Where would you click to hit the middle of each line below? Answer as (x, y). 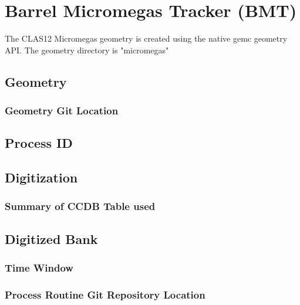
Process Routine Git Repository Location (105, 294)
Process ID (39, 143)
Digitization (41, 177)
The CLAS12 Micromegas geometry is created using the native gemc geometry (146, 38)
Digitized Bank (51, 238)
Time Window (39, 268)
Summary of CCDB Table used (80, 206)
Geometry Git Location (62, 111)
